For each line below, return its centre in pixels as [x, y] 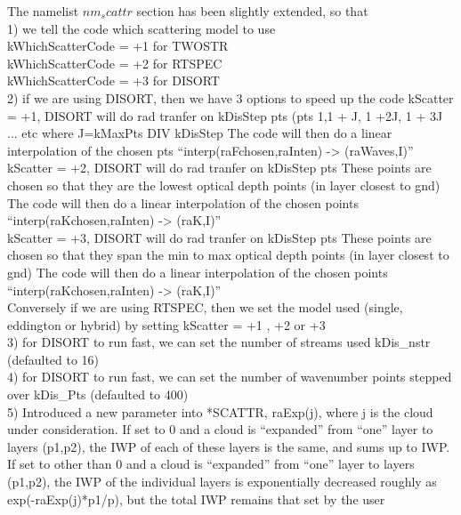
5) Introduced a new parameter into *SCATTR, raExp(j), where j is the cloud [220, 411]
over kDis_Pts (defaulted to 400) [98, 394]
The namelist [43, 11]
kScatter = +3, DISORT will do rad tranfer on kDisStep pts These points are [219, 237]
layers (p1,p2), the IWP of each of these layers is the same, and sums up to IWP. [229, 446]
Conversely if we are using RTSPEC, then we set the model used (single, [205, 307]
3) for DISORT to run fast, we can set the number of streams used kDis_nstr [219, 342]
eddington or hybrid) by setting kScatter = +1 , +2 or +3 [166, 324]
